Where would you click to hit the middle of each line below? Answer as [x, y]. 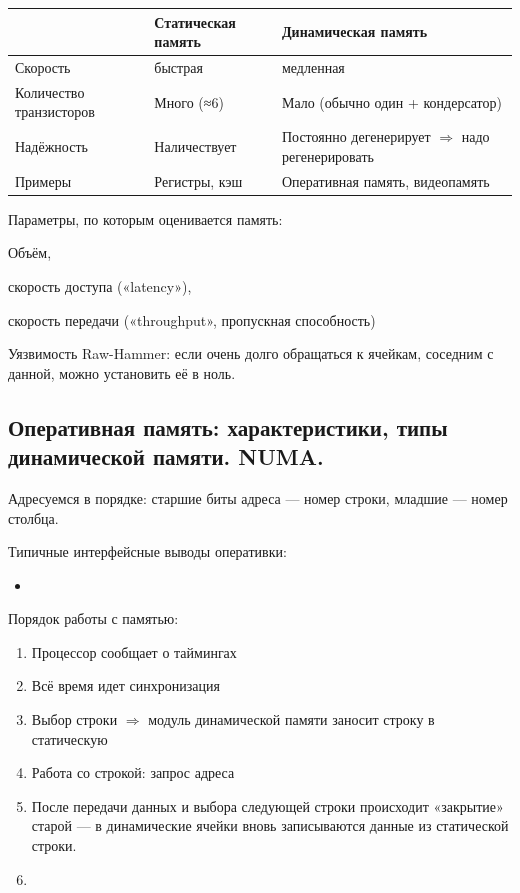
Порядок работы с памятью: [93, 618]
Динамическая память [354, 31]
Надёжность [51, 146]
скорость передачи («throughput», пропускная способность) [192, 319]
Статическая [195, 21]
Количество [50, 91]
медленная [313, 66]
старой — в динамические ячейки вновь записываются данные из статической [270, 825]
